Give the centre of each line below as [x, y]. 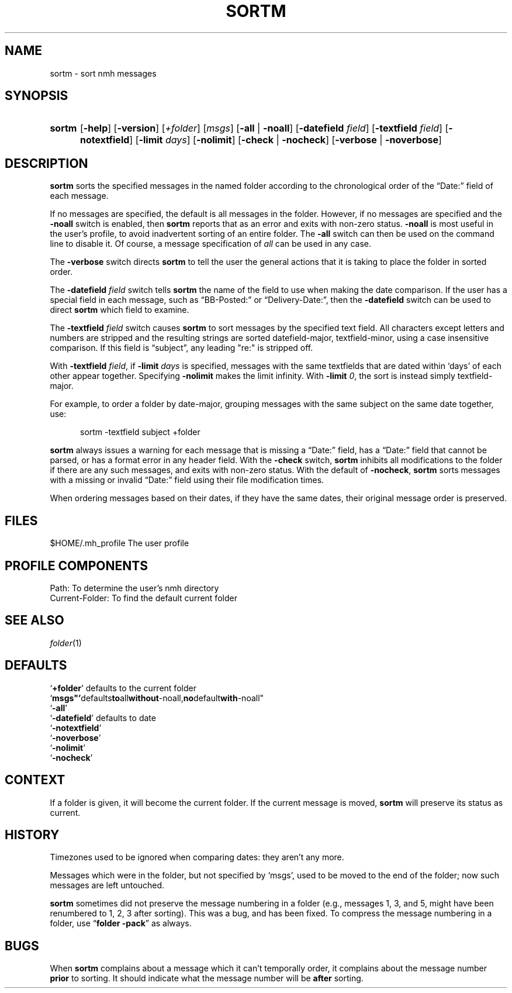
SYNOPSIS [37, 96]
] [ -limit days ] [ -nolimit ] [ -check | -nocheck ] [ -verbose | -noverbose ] [286, 140]
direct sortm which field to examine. [120, 310]
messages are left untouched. [107, 885]
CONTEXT [35, 780]
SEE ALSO [34, 620]
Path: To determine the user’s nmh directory [134, 588]
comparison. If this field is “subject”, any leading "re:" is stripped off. [181, 348]
